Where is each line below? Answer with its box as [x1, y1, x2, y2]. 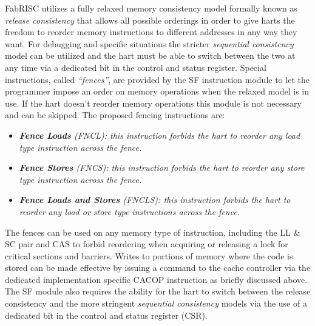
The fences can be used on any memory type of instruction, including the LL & [5, 225, 300, 238]
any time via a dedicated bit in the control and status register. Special [5, 61, 266, 73]
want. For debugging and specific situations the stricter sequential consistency [5, 37, 294, 50]
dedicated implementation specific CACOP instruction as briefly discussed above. [5, 273, 308, 285]
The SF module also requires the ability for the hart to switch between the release [5, 285, 311, 298]
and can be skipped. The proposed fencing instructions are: [5, 108, 225, 121]
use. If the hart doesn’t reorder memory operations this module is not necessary [5, 96, 302, 109]
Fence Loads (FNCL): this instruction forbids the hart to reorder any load [19, 128, 300, 141]
